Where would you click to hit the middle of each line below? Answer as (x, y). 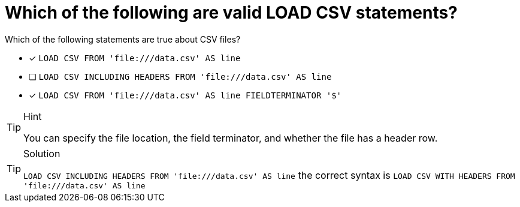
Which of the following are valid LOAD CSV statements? (231, 13)
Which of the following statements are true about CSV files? (123, 39)
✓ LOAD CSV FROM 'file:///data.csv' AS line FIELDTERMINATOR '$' (185, 95)
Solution (42, 153)
